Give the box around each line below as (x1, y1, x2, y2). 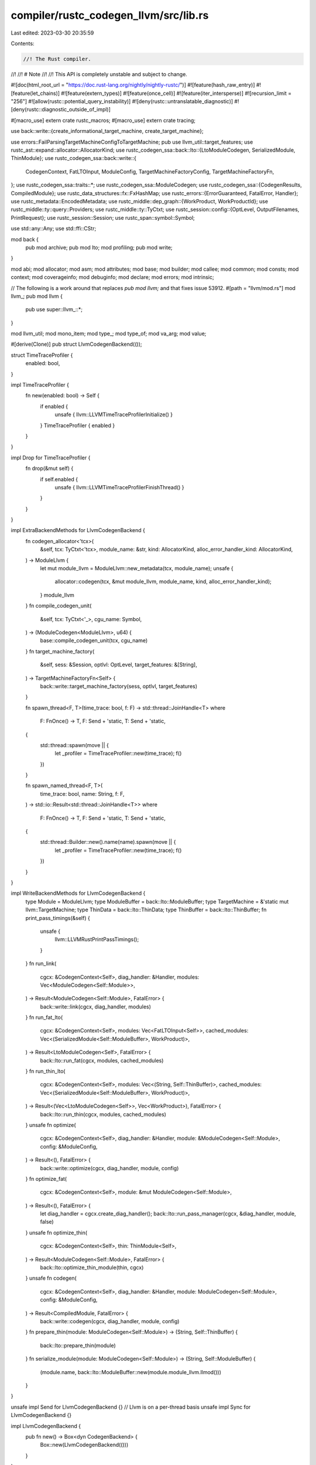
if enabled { (40, 403, 68, 410)
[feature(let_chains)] (11, 90, 60, 97)
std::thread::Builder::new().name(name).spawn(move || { (40, 839, 176, 846)
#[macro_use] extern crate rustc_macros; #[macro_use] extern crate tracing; (11, 117, 196, 124)
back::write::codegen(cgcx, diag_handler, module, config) (40, 1318, 180, 1324)
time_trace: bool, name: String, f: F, (40, 790, 125, 797)
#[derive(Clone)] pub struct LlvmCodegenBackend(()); (11, 340, 142, 348)
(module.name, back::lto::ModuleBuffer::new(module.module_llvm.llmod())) (40, 1368, 222, 1375)
